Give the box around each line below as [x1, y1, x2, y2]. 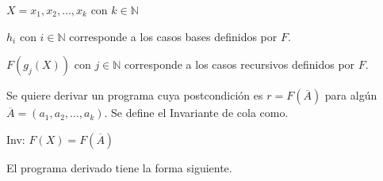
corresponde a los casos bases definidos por [69, 28, 278, 44]
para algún [324, 87, 377, 104]
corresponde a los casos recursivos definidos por [124, 56, 355, 73]
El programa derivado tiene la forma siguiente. [6, 159, 232, 175]
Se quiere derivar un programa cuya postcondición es [6, 87, 263, 104]
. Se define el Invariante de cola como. [104, 104, 289, 121]
